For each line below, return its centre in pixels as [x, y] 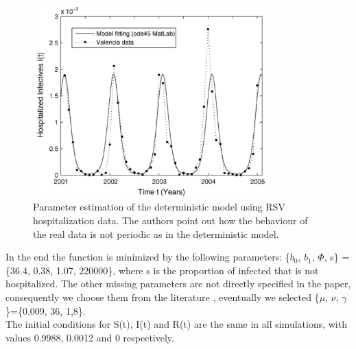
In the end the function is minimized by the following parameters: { [148, 257]
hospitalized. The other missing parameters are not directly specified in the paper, [178, 284]
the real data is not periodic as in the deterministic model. [156, 233]
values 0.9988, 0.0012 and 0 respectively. [90, 337]
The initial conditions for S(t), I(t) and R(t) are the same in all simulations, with [176, 324]
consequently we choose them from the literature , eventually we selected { [163, 297]
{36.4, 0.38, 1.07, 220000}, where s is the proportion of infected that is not [162, 270]
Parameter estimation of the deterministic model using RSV [159, 207]
